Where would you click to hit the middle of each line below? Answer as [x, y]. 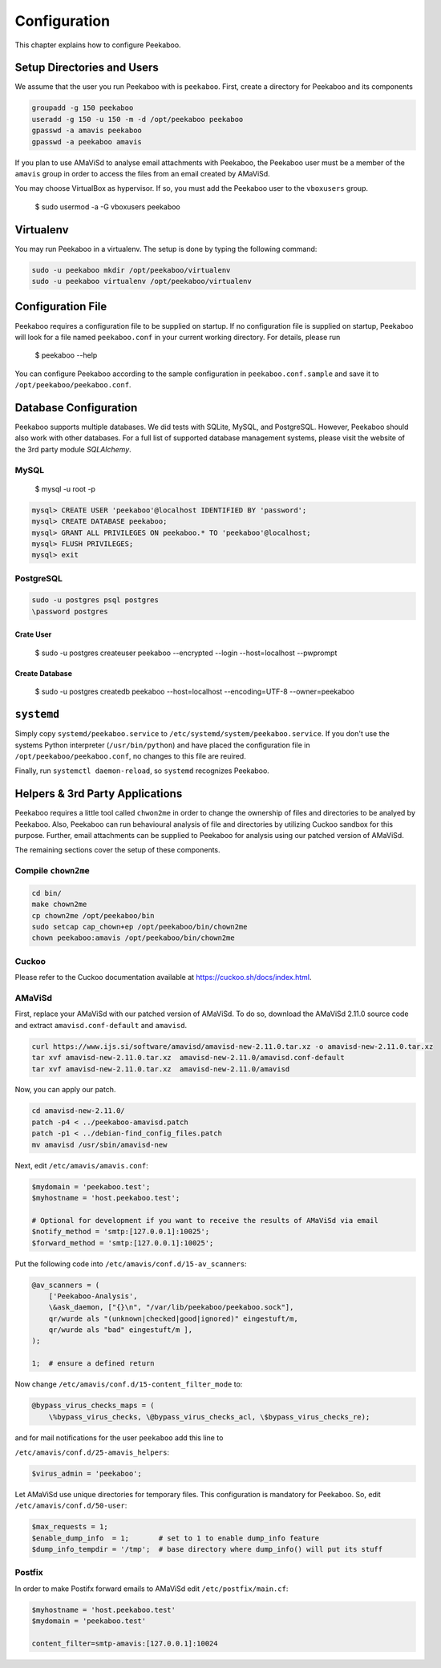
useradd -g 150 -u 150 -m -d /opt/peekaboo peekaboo [138, 119]
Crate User [33, 634]
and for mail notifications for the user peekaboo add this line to [119, 1437]
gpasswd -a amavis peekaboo [87, 131]
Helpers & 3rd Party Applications [99, 794]
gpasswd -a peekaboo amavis [87, 142]
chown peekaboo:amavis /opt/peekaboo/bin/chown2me [134, 938]
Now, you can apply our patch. [65, 1090]
